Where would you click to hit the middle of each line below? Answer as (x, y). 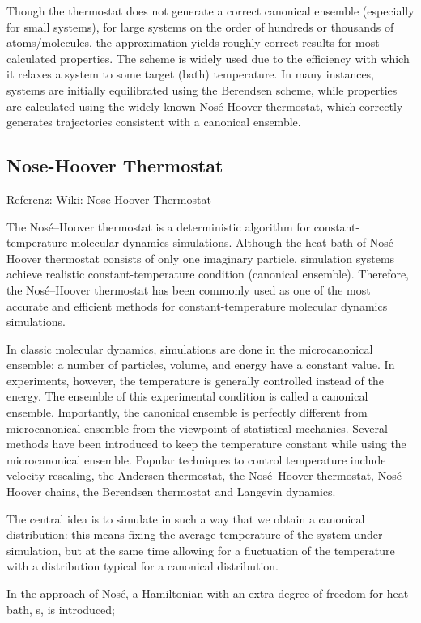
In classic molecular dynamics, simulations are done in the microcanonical (190, 348)
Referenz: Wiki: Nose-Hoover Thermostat (109, 199)
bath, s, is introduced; (61, 609)
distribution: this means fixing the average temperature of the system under (195, 534)
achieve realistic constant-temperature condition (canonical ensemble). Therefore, (208, 274)
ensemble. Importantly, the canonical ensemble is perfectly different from (187, 412)
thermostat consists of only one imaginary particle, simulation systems (220, 258)
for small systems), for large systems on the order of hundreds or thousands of (200, 26)
